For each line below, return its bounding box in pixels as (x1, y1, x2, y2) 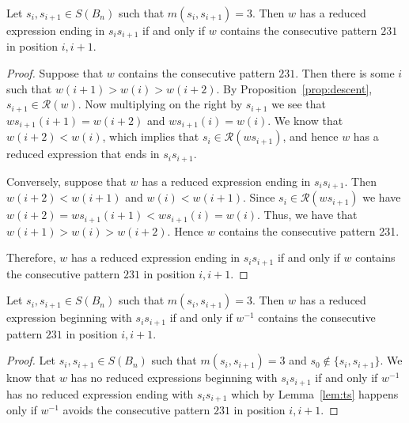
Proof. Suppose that (6, 65, 104, 81)
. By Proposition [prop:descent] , (216, 80, 373, 96)
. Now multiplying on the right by (78, 96, 243, 112)
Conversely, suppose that (6, 172, 127, 189)
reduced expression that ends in (6, 145, 160, 162)
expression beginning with (6, 309, 132, 326)
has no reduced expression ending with (6, 385, 194, 402)
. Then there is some (295, 65, 395, 81)
